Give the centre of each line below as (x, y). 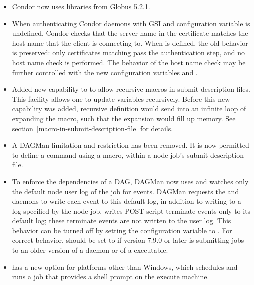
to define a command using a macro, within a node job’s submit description (128, 155)
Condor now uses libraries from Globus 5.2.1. (81, 6)
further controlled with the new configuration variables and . (105, 72)
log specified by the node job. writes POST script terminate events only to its (131, 211)
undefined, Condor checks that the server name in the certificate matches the (130, 33)
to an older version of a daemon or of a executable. (90, 250)
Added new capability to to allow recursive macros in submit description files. (131, 89)
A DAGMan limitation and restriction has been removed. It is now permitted (130, 145)
